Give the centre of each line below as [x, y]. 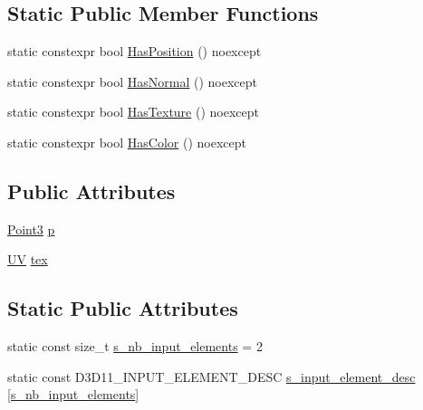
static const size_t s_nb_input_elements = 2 [135, 346]
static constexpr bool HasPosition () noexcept [135, 51]
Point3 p [31, 229]
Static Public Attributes [123, 308]
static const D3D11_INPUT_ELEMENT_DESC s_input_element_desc [211, 376]
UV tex [28, 259]
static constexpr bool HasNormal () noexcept [133, 81]
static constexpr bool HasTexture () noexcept [133, 112]
